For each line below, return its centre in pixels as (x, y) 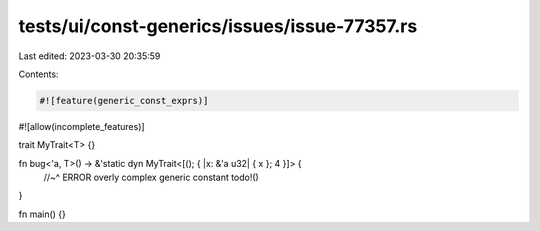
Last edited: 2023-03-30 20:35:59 (89, 56)
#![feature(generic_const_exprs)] (124, 100)
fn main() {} (42, 214)
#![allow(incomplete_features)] (81, 126)
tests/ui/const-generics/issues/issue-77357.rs (218, 26)
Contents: (38, 74)
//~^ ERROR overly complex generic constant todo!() (151, 177)
